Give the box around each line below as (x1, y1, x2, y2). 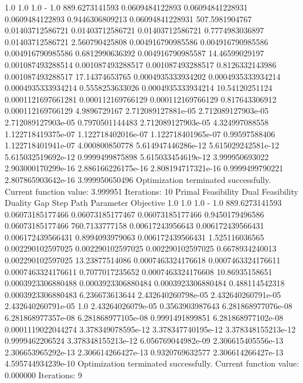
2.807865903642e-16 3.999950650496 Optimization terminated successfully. (5, 173, 271, 185)
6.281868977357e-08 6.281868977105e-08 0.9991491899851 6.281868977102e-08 (5, 311, 284, 324)
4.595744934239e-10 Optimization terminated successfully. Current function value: (5, 357, 299, 370)
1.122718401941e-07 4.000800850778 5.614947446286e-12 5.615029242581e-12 (5, 139, 280, 151)
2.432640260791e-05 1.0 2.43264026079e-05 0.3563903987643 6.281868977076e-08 (5, 300, 292, 312)
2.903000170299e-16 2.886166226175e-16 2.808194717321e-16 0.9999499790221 (5, 162, 284, 174)
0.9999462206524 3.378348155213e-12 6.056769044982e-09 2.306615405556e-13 (5, 334, 284, 347)
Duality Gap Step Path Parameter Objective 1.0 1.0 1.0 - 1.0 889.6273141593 (5, 196, 282, 209)
